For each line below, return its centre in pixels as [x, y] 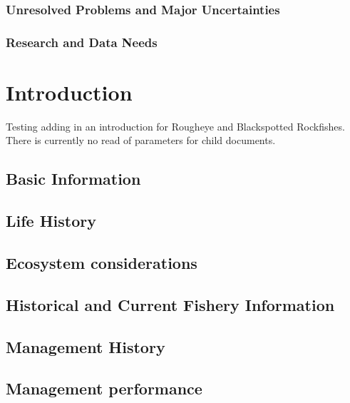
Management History [86, 346]
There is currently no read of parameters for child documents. [141, 140]
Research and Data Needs [82, 42]
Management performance [104, 388]
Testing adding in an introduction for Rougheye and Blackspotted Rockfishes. [175, 126]
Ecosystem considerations [102, 262]
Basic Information [73, 179]
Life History [51, 221]
